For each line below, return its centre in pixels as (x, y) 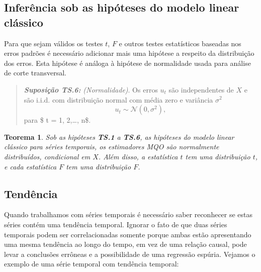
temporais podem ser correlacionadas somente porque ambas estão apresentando (128, 234)
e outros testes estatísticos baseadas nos (180, 43)
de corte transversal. (35, 73)
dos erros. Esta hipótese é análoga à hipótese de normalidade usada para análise (127, 63)
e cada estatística (30, 166)
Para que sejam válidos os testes (54, 43)
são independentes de (201, 89)
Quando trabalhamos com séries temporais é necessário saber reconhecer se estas (128, 214)
